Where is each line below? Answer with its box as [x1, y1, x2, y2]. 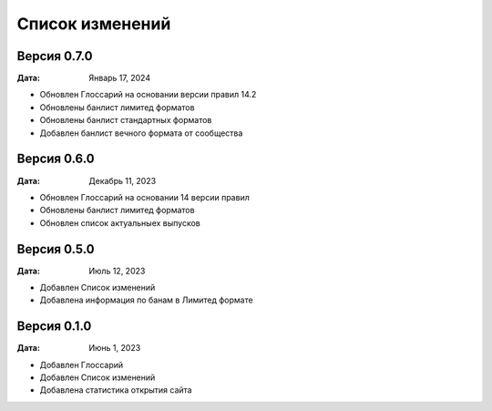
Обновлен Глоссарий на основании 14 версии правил [39, 191, 250, 202]
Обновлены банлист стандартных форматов [39, 115, 212, 126]
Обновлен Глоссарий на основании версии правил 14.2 [39, 89, 257, 100]
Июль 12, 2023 [88, 265, 146, 276]
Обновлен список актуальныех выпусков [39, 217, 200, 228]
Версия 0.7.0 [16, 48, 93, 64]
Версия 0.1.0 [16, 319, 92, 334]
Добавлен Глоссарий [39, 359, 124, 370]
